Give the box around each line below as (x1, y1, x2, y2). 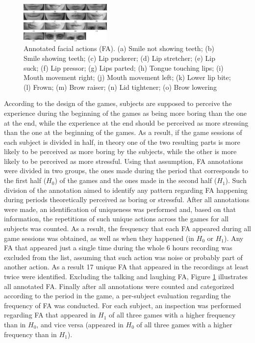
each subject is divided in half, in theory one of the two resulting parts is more (4, 136, 240, 147)
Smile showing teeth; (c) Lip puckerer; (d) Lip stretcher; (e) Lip (24, 53, 215, 63)
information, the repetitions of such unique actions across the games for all (4, 213, 229, 224)
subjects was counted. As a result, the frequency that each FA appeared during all (4, 223, 251, 234)
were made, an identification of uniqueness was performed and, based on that (4, 204, 236, 214)
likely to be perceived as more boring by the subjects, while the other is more (4, 146, 237, 157)
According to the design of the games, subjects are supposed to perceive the (4, 98, 232, 108)
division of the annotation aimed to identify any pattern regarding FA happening (4, 185, 248, 195)
